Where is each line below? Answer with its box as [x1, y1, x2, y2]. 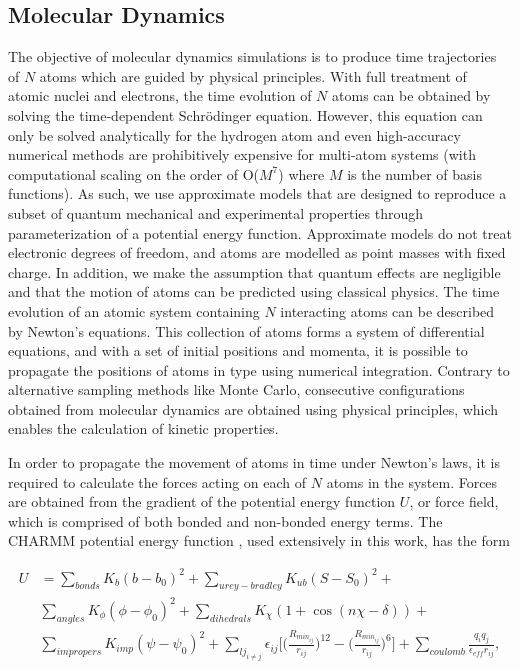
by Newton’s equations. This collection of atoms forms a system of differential [8, 320, 485, 341]
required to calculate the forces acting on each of [8, 471, 307, 492]
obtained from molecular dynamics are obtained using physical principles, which [8, 398, 499, 419]
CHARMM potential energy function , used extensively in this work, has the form [8, 530, 510, 551]
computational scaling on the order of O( [8, 163, 260, 184]
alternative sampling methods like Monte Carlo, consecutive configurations [8, 379, 465, 400]
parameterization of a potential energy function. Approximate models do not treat [8, 222, 512, 243]
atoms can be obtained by [332, 85, 491, 106]
